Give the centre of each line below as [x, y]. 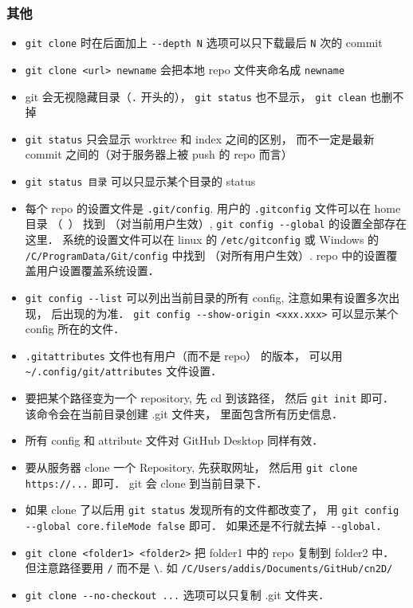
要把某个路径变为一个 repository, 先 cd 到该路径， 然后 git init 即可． [210, 398]
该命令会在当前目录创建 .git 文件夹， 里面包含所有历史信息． [184, 413]
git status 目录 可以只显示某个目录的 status [140, 181]
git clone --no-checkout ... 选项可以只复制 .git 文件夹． [177, 594]
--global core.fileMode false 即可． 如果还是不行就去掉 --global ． [206, 525]
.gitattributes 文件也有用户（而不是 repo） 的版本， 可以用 [184, 355]
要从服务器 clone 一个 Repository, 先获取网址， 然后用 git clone [191, 467]
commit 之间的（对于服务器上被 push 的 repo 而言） [159, 154]
